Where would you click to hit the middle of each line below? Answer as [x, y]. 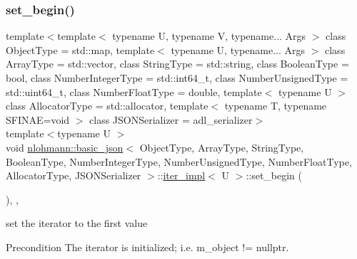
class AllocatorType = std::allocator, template [107, 106]
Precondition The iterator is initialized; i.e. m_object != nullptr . [147, 247]
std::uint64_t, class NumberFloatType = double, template [134, 91]
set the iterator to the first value [77, 223]
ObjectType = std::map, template [80, 49]
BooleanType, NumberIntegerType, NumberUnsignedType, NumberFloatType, [179, 161]
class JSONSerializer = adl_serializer [171, 119]
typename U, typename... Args [238, 49]
